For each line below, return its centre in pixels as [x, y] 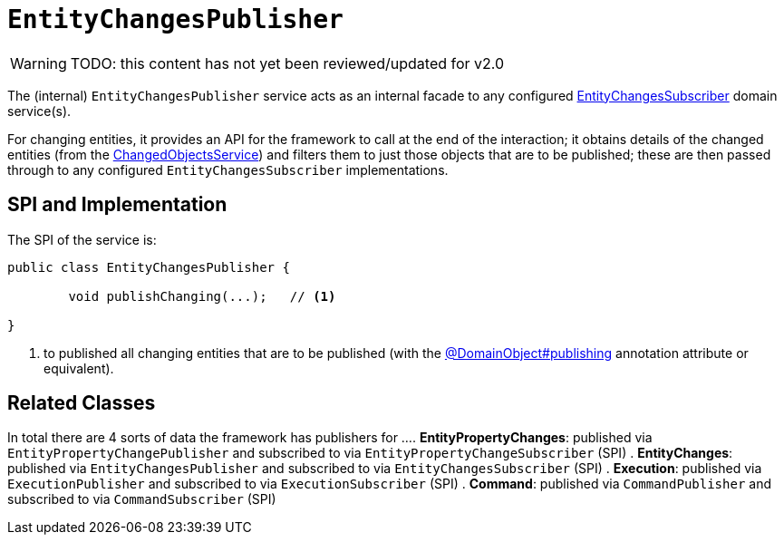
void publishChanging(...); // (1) [202, 296]
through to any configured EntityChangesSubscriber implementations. [228, 169]
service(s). [39, 111]
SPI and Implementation [117, 205]
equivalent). [79, 368]
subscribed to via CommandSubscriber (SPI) [142, 499]
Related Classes [82, 403]
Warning [39, 63]
